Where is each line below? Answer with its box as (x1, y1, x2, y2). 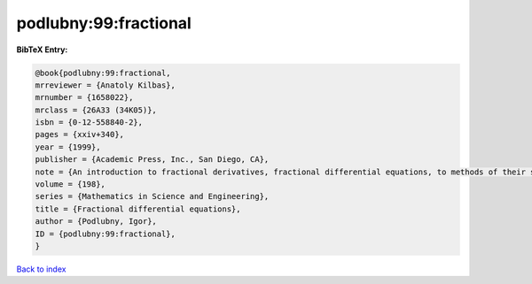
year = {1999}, (35, 142, 101, 152)
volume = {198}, (35, 180, 106, 189)
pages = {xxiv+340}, (35, 129, 124, 140)
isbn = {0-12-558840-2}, (35, 118, 144, 127)
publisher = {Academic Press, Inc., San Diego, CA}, (35, 155, 270, 165)
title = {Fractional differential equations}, (35, 203, 241, 214)
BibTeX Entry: (16, 44, 68, 55)
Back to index (16, 264, 66, 274)
